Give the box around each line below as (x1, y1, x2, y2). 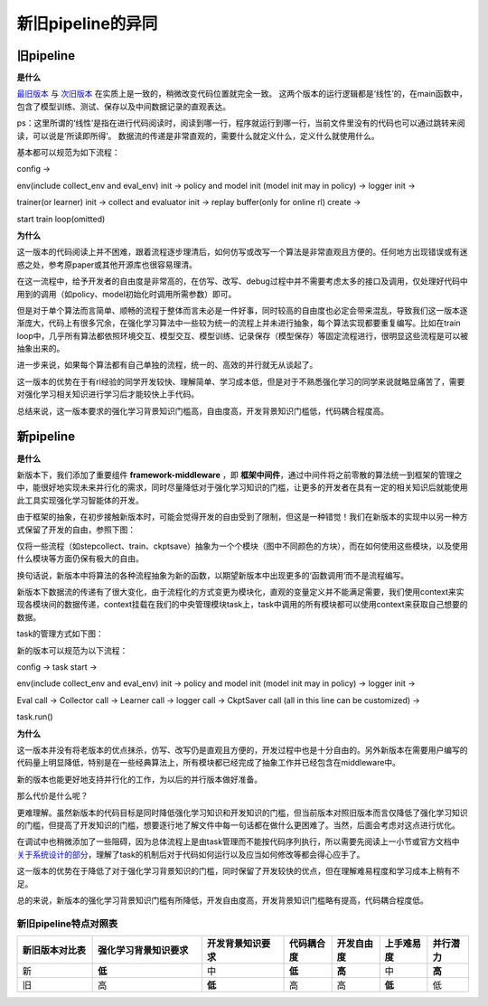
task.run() (16, 711, 53, 722)
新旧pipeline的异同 (16, 14, 158, 33)
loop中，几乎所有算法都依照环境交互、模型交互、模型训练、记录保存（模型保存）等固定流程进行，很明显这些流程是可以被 (16, 330, 469, 341)
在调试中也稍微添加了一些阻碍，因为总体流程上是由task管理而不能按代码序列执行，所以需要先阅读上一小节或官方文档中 (16, 836, 460, 847)
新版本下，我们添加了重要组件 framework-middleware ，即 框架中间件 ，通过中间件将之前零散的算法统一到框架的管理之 (16, 469, 463, 480)
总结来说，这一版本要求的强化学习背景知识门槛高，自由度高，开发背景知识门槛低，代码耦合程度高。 (16, 405, 389, 416)
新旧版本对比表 (22, 945, 86, 957)
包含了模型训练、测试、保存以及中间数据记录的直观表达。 (16, 100, 230, 112)
